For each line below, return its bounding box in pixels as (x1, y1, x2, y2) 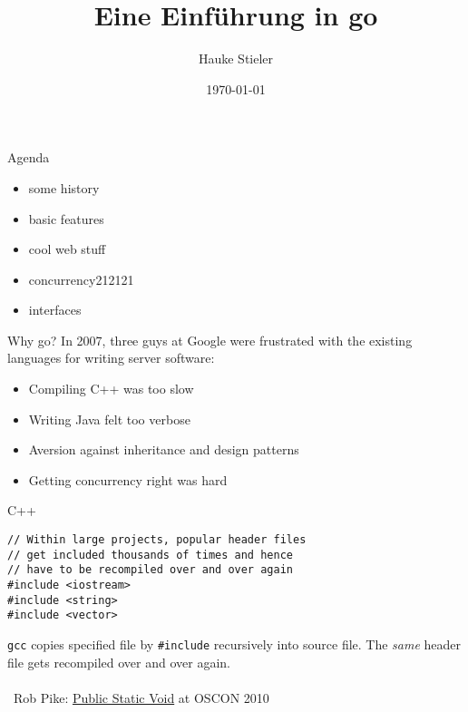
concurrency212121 (28, 269, 134, 288)
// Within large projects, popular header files (7, 533, 307, 547)
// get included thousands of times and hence (7, 548, 293, 561)
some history (28, 178, 100, 197)
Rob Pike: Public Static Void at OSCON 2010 (13, 688, 269, 707)
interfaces (28, 300, 82, 319)
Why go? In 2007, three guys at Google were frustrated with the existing (7, 330, 413, 349)
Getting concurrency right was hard (28, 470, 228, 489)
